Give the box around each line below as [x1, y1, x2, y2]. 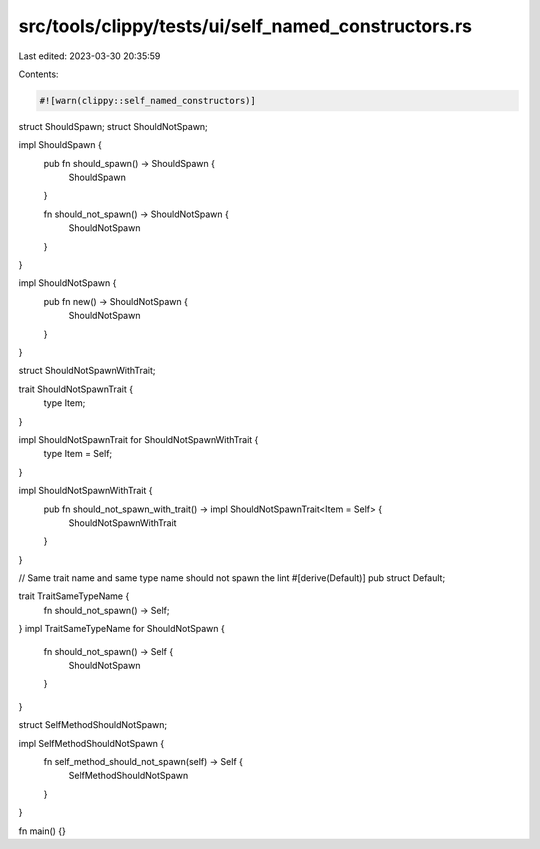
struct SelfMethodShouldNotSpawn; [18, 719, 168, 731]
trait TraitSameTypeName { [18, 590, 130, 602]
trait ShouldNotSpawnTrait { [18, 383, 134, 395]
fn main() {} [18, 825, 67, 837]
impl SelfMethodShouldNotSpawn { [18, 737, 165, 749]
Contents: [18, 68, 59, 80]
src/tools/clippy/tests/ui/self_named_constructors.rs [18, 15, 472, 37]
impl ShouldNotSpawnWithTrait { [18, 485, 153, 497]
